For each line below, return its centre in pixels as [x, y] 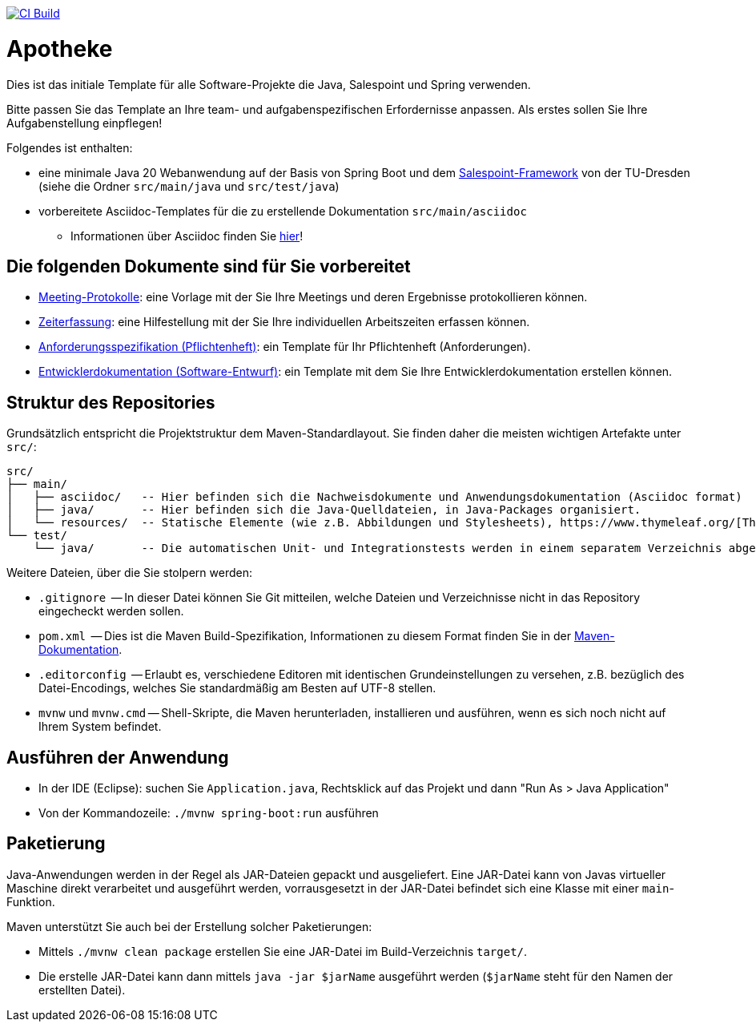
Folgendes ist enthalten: [70, 147]
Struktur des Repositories [111, 402]
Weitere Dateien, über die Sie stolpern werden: [129, 573]
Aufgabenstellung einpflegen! [84, 123]
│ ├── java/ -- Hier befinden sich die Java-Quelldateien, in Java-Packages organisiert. [324, 510]
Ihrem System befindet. [100, 727]
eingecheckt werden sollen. [111, 611]
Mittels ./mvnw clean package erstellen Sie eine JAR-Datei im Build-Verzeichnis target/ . [283, 951]
